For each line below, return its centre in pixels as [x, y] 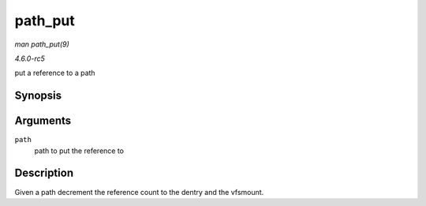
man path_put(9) [42, 44]
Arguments [43, 121]
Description [44, 173]
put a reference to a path [55, 73]
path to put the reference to [79, 151]
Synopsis [38, 96]
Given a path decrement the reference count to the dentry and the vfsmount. [139, 192]
